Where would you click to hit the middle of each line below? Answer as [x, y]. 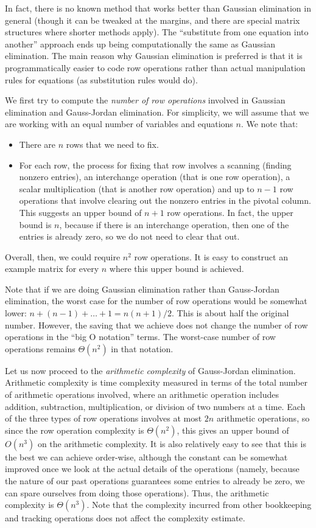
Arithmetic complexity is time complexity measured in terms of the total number [156, 382]
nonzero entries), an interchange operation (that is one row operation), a [155, 177]
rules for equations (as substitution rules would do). [101, 79]
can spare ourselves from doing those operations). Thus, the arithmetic [137, 492]
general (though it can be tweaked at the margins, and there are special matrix [153, 20]
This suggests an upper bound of [80, 212]
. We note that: [269, 124]
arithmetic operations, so [263, 418]
